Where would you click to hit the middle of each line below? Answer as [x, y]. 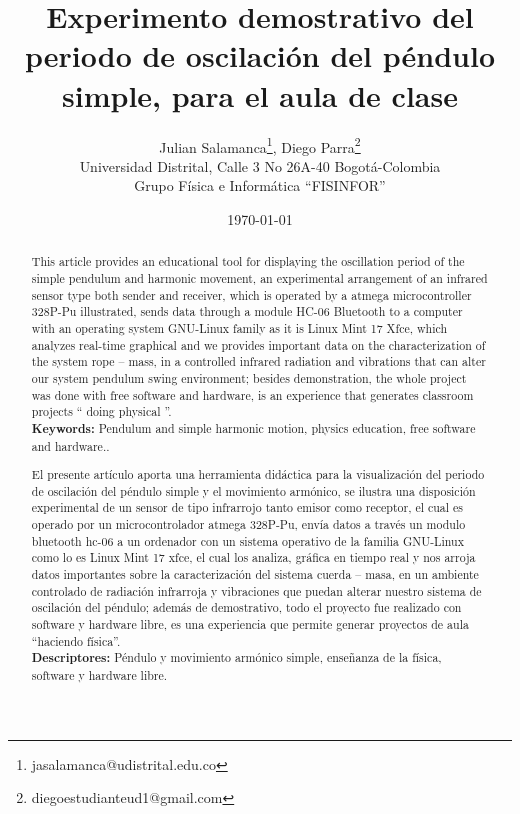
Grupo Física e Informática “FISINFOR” [260, 185]
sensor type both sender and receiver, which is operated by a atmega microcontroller [251, 294]
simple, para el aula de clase [260, 94]
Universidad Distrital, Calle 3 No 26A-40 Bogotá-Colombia [260, 165]
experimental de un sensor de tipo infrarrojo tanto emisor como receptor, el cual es [247, 507]
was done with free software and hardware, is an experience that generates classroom [252, 394]
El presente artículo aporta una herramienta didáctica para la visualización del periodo [258, 474]
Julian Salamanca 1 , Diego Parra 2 [260, 145]
